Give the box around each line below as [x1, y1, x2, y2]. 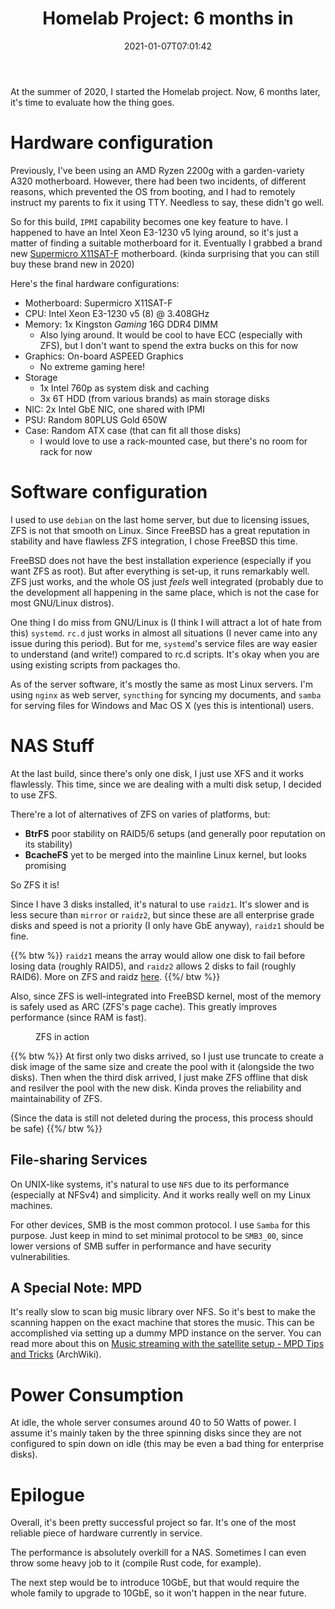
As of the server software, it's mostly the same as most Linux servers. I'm [10, 678, 314, 690]
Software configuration [10, 481, 208, 504]
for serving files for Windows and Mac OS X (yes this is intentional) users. [10, 699, 314, 711]
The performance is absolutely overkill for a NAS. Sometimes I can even [10, 1547, 307, 1559]
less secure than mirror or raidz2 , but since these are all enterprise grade [10, 908, 315, 921]
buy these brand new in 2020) [10, 258, 135, 270]
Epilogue [10, 1483, 85, 1506]
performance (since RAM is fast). [10, 1011, 147, 1023]
